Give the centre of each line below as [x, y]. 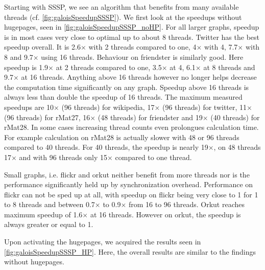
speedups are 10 [29, 107]
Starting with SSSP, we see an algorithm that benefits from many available [122, 7]
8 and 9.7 [19, 57]
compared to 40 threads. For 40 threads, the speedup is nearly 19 [106, 147]
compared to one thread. [153, 157]
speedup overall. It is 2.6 [42, 47]
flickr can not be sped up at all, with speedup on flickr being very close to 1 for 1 [131, 194]
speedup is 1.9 [26, 67]
